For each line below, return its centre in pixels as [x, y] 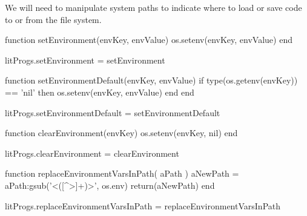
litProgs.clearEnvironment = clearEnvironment [92, 153]
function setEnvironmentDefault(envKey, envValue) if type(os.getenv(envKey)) [151, 80]
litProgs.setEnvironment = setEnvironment [85, 60]
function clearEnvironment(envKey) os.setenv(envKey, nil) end [121, 133]
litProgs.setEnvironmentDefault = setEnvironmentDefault [113, 112]
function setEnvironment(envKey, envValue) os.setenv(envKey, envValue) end [149, 40]
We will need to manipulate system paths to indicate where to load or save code [153, 7]
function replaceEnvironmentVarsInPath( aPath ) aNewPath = [122, 173]
